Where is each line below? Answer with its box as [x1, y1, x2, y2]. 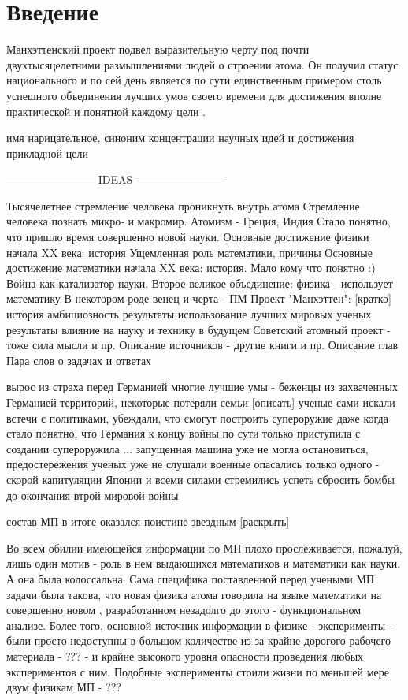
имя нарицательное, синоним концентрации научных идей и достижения [6, 129, 354, 146]
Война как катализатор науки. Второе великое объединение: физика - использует [6, 274, 393, 291]
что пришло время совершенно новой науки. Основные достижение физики [6, 229, 369, 245]
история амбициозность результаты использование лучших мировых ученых [6, 306, 372, 322]
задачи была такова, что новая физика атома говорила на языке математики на [6, 586, 382, 602]
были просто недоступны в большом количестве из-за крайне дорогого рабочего [6, 632, 391, 649]
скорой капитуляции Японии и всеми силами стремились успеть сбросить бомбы [6, 471, 395, 487]
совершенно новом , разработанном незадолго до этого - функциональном [6, 601, 362, 618]
